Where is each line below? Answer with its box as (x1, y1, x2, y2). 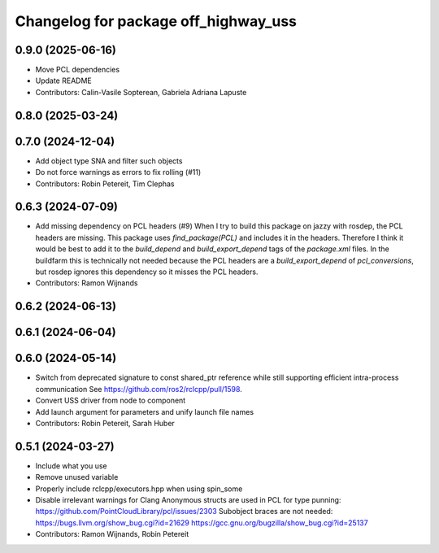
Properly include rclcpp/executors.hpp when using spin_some (35, 484, 243, 494)
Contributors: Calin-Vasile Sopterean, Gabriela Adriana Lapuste (35, 87, 247, 97)
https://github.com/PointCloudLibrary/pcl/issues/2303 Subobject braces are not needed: (35, 507, 333, 516)
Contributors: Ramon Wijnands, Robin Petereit (35, 529, 189, 539)
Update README (35, 76, 93, 85)
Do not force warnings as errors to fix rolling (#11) (35, 168, 202, 177)
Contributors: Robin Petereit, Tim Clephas (35, 179, 175, 189)
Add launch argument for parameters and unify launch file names (35, 407, 254, 416)
